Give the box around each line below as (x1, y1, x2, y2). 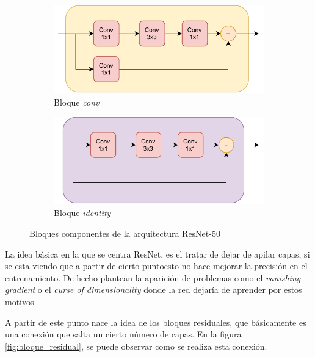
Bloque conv (54, 95, 100, 108)
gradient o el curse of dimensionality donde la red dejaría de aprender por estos (5, 283, 302, 296)
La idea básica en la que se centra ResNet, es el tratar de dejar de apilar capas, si (5, 247, 310, 260)
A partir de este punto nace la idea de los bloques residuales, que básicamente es (5, 316, 306, 328)
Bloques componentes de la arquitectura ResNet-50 (29, 227, 220, 240)
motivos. (5, 295, 37, 308)
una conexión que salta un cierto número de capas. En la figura (5, 328, 242, 341)
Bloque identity (54, 206, 111, 219)
